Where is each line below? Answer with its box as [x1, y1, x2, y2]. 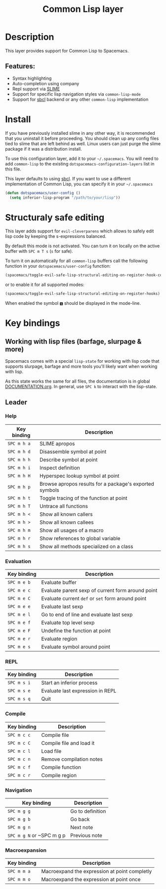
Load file [41, 747, 62, 754]
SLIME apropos [39, 440, 75, 447]
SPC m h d [7, 448, 31, 454]
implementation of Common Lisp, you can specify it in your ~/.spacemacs [5, 181, 153, 187]
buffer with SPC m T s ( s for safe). [5, 248, 73, 254]
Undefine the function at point [41, 627, 111, 634]
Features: [5, 62, 36, 70]
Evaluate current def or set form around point [41, 595, 147, 602]
